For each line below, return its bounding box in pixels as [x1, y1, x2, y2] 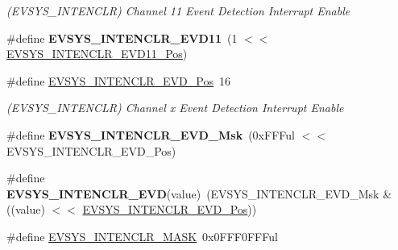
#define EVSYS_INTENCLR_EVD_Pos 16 [6, 72, 230, 89]
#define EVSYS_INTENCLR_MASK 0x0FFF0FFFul [6, 227, 278, 244]
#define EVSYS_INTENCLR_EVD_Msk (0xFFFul [6, 126, 295, 143]
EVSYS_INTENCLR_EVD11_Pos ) [6, 45, 188, 62]
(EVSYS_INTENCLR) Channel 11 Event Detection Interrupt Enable [6, 2, 350, 19]
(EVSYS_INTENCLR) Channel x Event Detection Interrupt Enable [6, 99, 344, 116]
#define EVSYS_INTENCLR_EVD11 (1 [6, 29, 238, 46]
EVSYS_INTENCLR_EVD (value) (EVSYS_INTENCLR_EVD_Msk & [6, 185, 392, 202]
